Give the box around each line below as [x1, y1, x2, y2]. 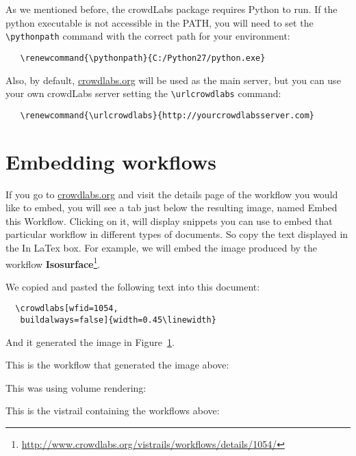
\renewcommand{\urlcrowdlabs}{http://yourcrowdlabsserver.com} [20, 110, 315, 120]
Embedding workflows [5, 147, 216, 175]
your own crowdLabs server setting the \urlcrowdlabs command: [5, 86, 281, 100]
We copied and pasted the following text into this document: [5, 279, 260, 293]
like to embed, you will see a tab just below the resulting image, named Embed [5, 200, 338, 215]
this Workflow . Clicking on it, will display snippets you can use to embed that [5, 213, 333, 228]
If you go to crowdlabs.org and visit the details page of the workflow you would [5, 187, 338, 201]
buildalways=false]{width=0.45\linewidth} [20, 315, 216, 325]
